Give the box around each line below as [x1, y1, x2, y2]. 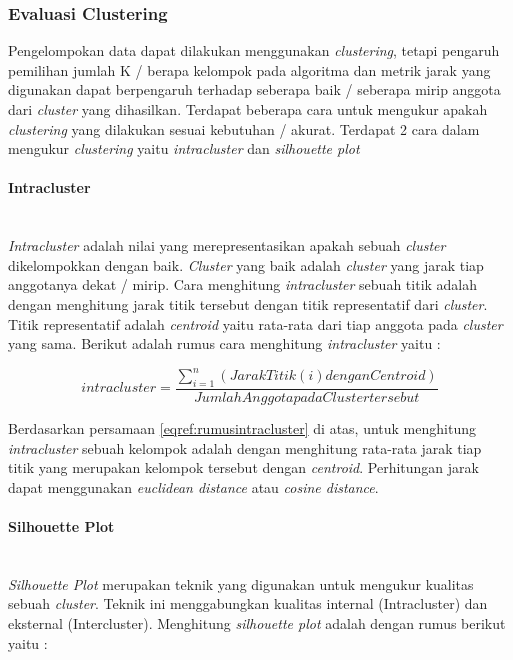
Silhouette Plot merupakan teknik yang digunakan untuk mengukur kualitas [8, 573, 474, 594]
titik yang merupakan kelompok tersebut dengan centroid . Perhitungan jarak [8, 457, 479, 478]
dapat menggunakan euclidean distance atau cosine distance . [8, 476, 379, 497]
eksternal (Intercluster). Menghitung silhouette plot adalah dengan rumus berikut [8, 613, 506, 634]
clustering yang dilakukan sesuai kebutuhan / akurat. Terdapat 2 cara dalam [8, 118, 480, 139]
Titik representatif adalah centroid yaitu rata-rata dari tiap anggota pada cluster [8, 313, 503, 334]
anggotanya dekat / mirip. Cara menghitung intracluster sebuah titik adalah [8, 274, 478, 295]
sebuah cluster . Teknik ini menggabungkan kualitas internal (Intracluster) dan [8, 593, 488, 614]
